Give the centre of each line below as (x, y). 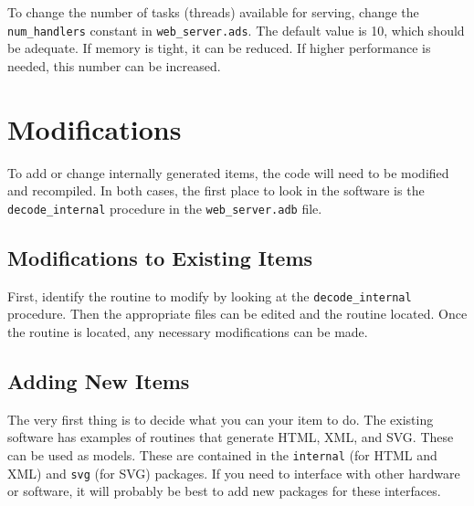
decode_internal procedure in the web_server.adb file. (165, 208)
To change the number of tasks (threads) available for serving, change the (213, 12)
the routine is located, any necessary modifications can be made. (188, 331)
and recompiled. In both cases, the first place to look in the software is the (216, 190)
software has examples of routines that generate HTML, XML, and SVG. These (231, 437)
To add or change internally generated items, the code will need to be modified (228, 172)
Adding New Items (99, 380)
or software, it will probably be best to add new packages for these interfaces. (224, 491)
